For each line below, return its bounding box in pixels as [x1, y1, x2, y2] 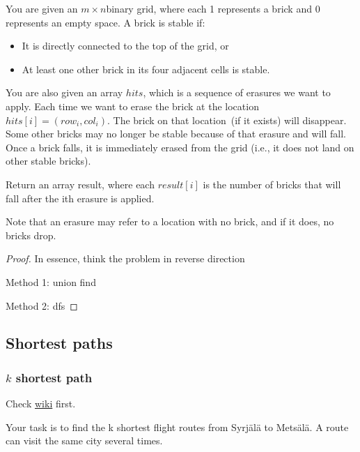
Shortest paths [6, 332, 113, 354]
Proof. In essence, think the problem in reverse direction [6, 251, 245, 266]
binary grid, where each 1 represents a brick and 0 [106, 1, 320, 15]
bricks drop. [6, 227, 56, 242]
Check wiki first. [6, 396, 76, 411]
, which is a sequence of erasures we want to [143, 85, 331, 100]
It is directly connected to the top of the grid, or [22, 38, 229, 53]
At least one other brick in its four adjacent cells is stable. [22, 61, 270, 76]
